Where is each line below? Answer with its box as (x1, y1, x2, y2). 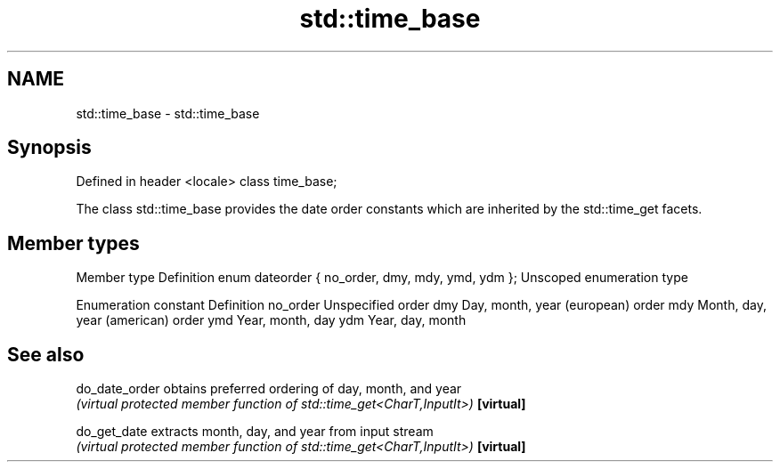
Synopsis (7, 136, 92, 159)
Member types (7, 231, 140, 255)
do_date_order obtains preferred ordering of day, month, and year (76, 381, 462, 397)
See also (7, 343, 85, 366)
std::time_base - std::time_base (76, 105, 260, 121)
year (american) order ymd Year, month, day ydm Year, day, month (76, 312, 467, 328)
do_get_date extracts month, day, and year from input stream (76, 424, 434, 440)
